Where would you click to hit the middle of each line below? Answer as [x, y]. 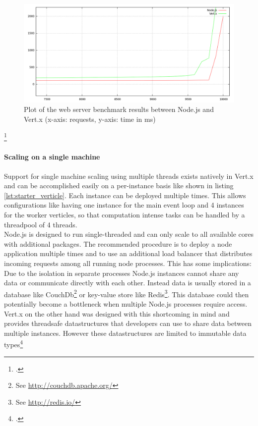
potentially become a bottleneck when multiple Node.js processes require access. [126, 303]
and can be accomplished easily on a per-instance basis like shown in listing [119, 186]
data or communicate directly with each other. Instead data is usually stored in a [128, 283]
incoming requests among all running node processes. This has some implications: [128, 263]
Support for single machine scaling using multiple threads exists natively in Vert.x [129, 176]
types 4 [14, 344]
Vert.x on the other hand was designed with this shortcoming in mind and [117, 313]
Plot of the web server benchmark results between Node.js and [119, 109]
